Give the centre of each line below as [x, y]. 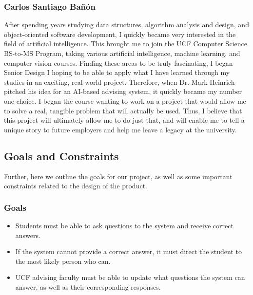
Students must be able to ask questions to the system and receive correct [124, 225]
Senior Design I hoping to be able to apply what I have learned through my [117, 72]
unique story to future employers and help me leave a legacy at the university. [120, 129]
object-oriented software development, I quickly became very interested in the [120, 34]
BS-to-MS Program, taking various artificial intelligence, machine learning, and [122, 53]
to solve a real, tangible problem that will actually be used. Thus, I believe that [123, 110]
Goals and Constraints [61, 156]
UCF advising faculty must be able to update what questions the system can [130, 277]
